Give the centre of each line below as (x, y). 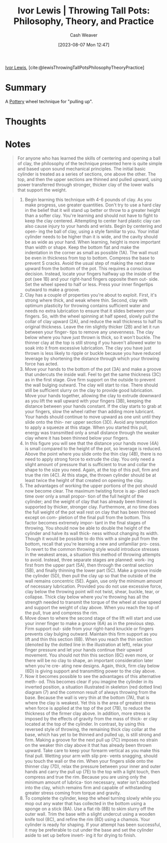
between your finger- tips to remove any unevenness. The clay (89, 332)
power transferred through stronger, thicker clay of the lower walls (85, 185)
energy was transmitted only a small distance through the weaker (92, 433)
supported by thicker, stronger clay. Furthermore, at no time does (92, 507)
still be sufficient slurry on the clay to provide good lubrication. (89, 390)
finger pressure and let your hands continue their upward (83, 650)
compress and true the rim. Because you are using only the (85, 777)
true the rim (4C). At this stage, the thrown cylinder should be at (90, 475)
